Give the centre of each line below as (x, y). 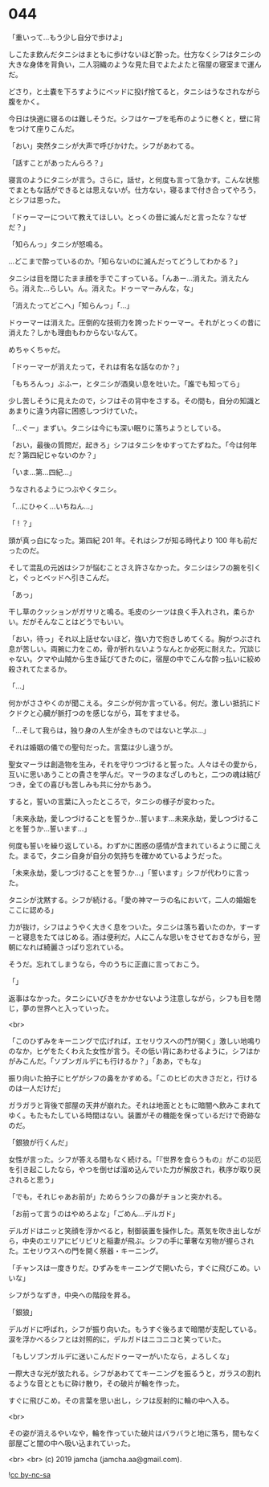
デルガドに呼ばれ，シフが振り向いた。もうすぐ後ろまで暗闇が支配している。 (134, 1329)
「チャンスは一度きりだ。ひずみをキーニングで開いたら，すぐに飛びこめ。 (131, 1268)
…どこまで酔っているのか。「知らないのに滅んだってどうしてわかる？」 (125, 261)
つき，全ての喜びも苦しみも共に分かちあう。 (82, 784)
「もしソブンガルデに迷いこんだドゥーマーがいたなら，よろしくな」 (121, 1356)
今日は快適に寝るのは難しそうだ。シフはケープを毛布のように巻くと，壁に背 (134, 118)
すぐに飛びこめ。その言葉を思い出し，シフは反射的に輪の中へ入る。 (121, 1400)
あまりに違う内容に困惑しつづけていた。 (75, 411)
